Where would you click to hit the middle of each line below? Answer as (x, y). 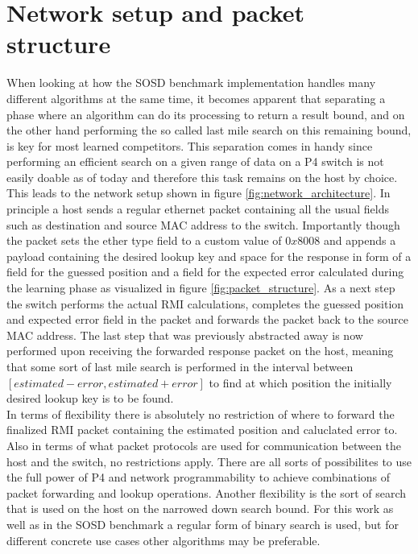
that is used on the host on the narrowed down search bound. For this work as (200, 509)
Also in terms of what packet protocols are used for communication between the (204, 445)
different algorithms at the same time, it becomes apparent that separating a (196, 98)
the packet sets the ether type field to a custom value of (144, 240)
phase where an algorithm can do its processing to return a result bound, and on (206, 114)
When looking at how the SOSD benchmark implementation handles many (191, 83)
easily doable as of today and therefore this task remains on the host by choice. (202, 177)
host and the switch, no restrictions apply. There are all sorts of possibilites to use (209, 461)
